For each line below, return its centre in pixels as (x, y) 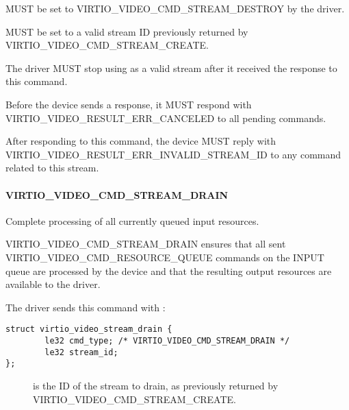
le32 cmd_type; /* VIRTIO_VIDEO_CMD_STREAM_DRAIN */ (167, 340)
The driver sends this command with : (86, 307)
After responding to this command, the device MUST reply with (141, 141)
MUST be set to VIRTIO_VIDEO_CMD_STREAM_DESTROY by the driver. (175, 8)
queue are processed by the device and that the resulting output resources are (169, 270)
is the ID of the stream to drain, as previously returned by (156, 385)
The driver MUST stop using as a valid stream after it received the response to (171, 68)
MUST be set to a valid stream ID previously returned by (127, 31)
